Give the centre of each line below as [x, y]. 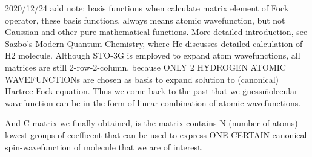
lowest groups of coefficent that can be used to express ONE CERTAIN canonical [156, 134]
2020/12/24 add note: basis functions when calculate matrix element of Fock [147, 8]
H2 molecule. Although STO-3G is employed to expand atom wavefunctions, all [153, 55]
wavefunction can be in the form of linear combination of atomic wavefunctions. [153, 102]
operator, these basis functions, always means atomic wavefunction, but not [145, 20]
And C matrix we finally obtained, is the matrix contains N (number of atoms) [151, 123]
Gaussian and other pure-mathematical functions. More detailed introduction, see [156, 32]
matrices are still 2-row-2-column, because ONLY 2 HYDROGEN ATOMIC [145, 67]
